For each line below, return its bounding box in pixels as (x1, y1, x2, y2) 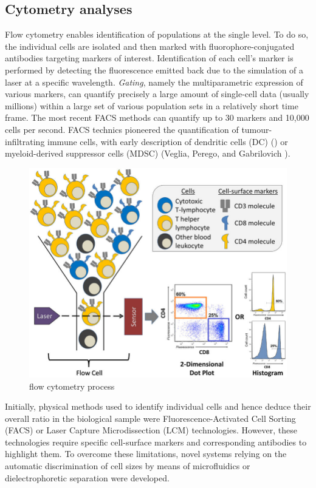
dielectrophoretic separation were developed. (5, 471, 170, 484)
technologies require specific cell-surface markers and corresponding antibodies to (5, 435, 307, 448)
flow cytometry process (29, 379, 115, 392)
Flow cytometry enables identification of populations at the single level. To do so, (5, 28, 309, 41)
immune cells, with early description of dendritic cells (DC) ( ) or (47, 135, 288, 147)
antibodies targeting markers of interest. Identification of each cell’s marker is (5, 52, 294, 64)
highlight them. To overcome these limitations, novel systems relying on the (5, 447, 287, 460)
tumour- (241, 123, 272, 135)
